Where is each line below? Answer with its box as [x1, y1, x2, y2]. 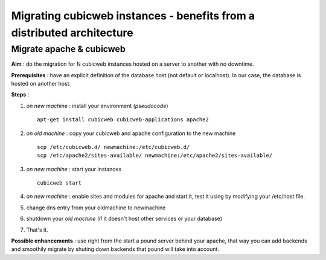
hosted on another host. [11, 80, 71, 87]
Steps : [11, 91, 30, 98]
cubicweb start [37, 180, 82, 186]
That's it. [26, 226, 48, 233]
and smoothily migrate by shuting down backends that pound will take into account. [11, 246, 220, 253]
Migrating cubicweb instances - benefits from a [11, 9, 255, 22]
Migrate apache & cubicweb [11, 43, 126, 54]
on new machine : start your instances [26, 165, 122, 173]
